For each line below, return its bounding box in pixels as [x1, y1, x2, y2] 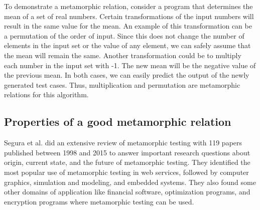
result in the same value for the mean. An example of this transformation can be [4, 21, 252, 31]
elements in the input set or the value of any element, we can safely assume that [4, 40, 251, 51]
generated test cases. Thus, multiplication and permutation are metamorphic [4, 79, 240, 90]
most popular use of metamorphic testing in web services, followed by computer [4, 166, 249, 177]
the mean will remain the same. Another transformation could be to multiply [4, 50, 241, 60]
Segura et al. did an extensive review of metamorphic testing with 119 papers [4, 137, 242, 148]
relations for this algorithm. [4, 89, 89, 100]
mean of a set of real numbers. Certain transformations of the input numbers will [4, 11, 254, 21]
